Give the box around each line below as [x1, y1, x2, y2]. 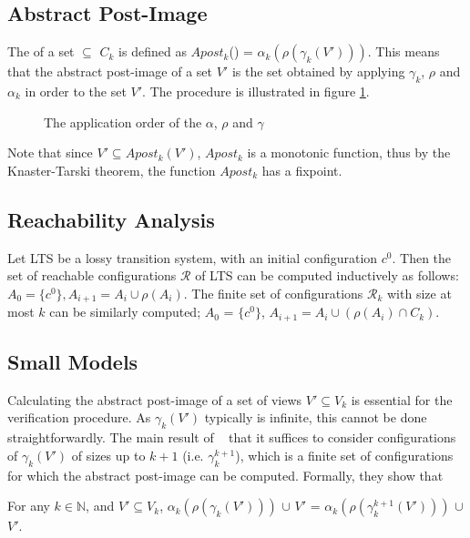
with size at [387, 283, 452, 302]
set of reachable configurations [7, 266, 177, 285]
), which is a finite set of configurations [235, 445, 454, 464]
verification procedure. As [7, 408, 151, 427]
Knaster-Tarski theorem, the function [7, 160, 216, 179]
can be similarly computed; [49, 302, 201, 321]
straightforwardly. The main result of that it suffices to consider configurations [7, 428, 456, 447]
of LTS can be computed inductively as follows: [195, 266, 459, 285]
